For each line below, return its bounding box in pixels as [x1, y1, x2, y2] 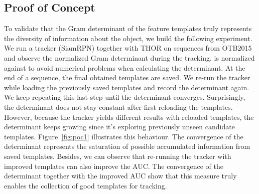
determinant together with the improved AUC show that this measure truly [4, 170, 237, 181]
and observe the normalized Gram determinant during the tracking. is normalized [4, 52, 255, 63]
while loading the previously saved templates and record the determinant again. [4, 82, 249, 92]
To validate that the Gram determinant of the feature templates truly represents [4, 23, 252, 34]
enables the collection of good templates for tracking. [4, 180, 167, 190]
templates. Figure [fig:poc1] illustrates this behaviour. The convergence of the [4, 131, 243, 141]
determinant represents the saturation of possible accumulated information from [4, 141, 250, 151]
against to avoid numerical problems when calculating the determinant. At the [4, 62, 245, 73]
